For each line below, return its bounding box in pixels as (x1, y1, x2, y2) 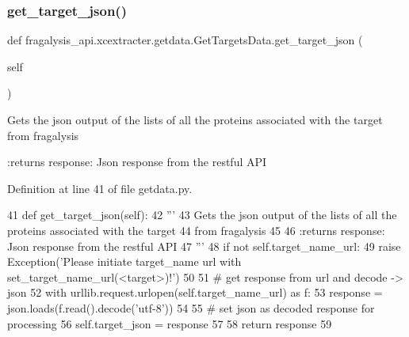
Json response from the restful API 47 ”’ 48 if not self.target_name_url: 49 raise (7, 237, 401, 254)
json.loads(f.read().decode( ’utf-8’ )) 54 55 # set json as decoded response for (7, 299, 375, 316)
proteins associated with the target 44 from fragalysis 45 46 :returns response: (7, 222, 385, 238)
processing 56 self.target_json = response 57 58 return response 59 (7, 315, 332, 331)
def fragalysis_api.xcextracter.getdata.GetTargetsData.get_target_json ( (7, 32, 363, 48)
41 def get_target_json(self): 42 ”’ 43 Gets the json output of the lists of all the (7, 206, 397, 223)
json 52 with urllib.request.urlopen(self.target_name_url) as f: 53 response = (7, 284, 383, 301)
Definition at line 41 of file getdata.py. (7, 180, 193, 196)
